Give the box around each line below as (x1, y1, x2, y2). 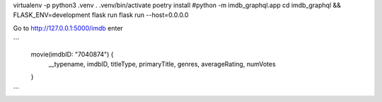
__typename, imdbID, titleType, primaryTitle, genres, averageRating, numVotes (48, 59, 276, 68)
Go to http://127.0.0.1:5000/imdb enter (13, 23, 123, 32)
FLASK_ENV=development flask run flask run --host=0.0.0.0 (13, 11, 189, 19)
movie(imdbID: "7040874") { (30, 50, 114, 58)
